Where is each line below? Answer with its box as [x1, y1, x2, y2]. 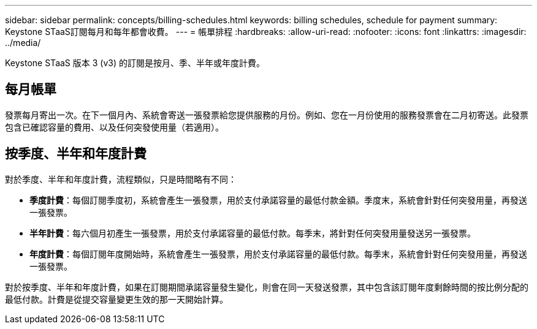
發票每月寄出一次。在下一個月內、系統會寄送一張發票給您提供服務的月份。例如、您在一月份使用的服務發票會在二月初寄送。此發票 [5, 109, 528, 120]
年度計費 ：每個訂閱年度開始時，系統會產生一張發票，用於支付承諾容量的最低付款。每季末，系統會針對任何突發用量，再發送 [29, 248, 527, 259]
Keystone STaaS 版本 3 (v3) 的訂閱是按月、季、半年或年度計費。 [5, 58, 265, 68]
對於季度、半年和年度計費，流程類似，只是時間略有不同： [5, 173, 237, 184]
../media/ [5, 37, 41, 48]
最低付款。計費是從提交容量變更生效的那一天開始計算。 [5, 293, 228, 304]
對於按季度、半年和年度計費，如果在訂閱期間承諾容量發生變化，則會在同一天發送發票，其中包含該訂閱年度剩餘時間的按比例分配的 [5, 281, 528, 292]
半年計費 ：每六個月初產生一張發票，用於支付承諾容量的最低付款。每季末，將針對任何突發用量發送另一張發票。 [29, 227, 476, 238]
